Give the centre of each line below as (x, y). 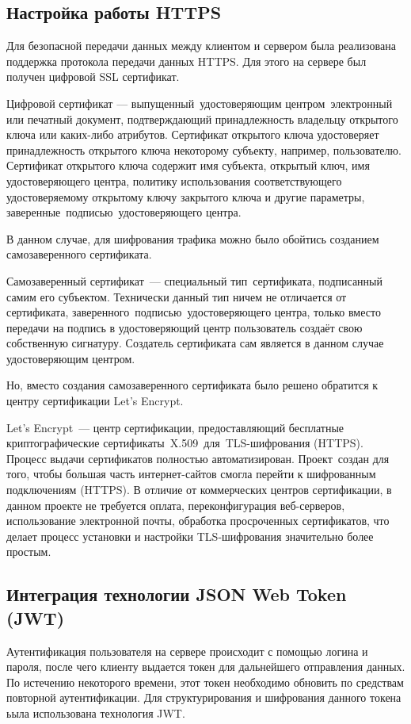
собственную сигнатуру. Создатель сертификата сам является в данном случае (195, 343)
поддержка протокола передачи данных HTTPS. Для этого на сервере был (186, 61)
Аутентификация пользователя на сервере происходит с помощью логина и (187, 651)
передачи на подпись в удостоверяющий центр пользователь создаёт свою (185, 327)
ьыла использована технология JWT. (96, 713)
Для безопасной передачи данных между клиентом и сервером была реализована (201, 46)
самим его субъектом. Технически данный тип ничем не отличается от (177, 296)
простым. (29, 552)
